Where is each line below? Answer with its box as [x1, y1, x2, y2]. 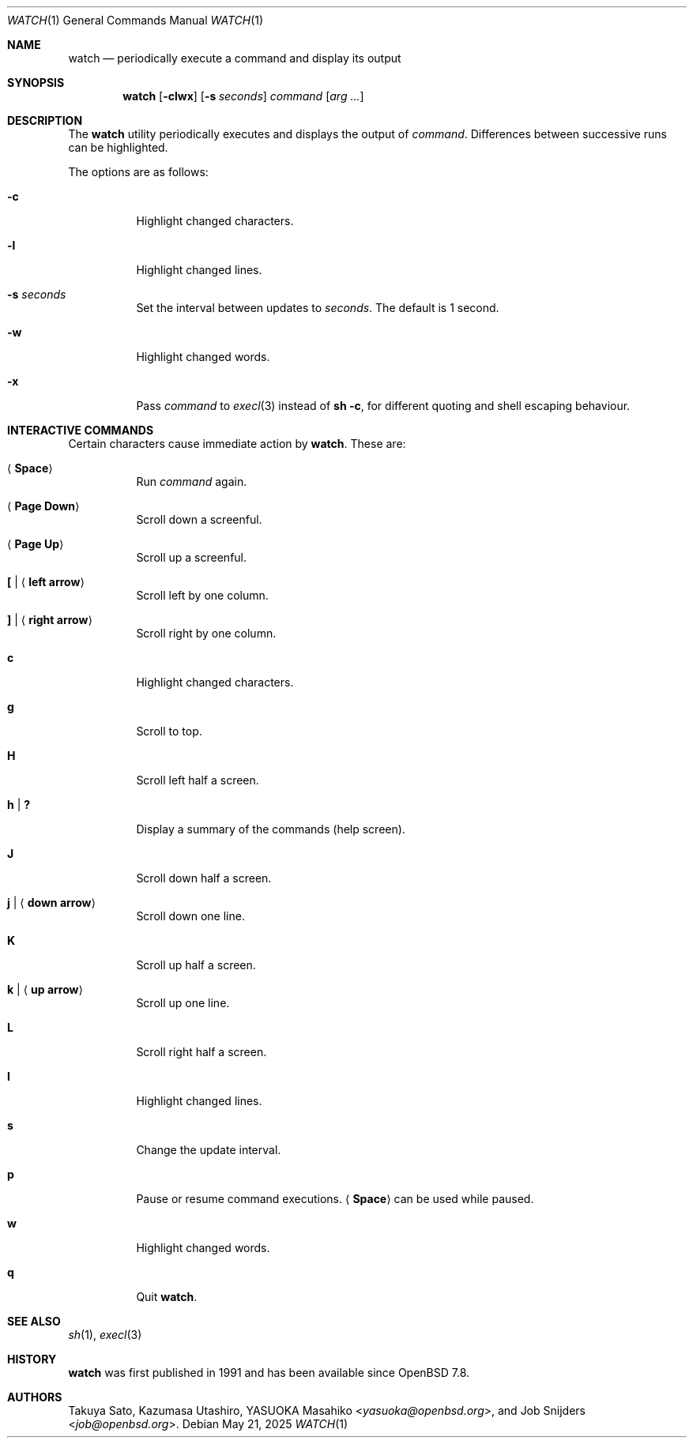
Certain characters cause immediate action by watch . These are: [68, 437, 406, 450]
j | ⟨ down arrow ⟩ [7, 896, 96, 909]
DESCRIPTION [7, 114, 83, 127]
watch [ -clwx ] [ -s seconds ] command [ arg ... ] [122, 89, 364, 103]
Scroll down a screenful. [136, 513, 262, 526]
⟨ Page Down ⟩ [7, 499, 80, 513]
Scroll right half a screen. [136, 1045, 267, 1059]
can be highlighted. [68, 141, 168, 154]
